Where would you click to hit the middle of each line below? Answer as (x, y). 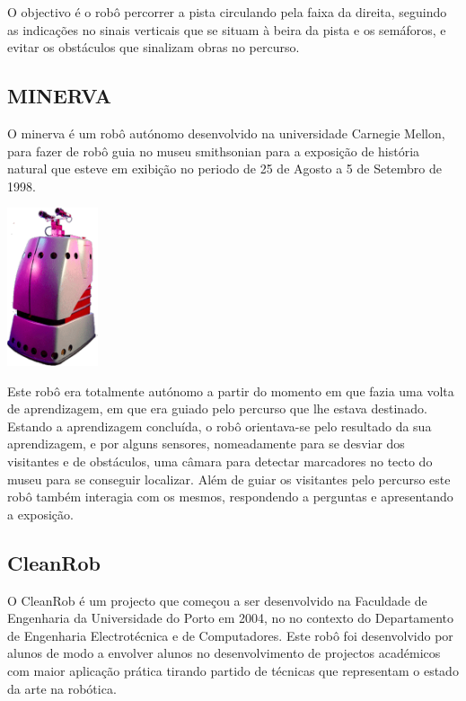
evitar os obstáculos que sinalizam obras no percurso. (154, 47)
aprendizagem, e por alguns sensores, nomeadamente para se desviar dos (206, 444)
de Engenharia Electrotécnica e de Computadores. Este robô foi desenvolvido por (230, 635)
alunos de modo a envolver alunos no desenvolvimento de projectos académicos (224, 653)
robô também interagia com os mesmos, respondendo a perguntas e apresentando (230, 497)
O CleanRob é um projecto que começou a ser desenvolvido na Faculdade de (217, 600)
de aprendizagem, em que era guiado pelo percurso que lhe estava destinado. (217, 408)
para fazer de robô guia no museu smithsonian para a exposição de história (214, 151)
